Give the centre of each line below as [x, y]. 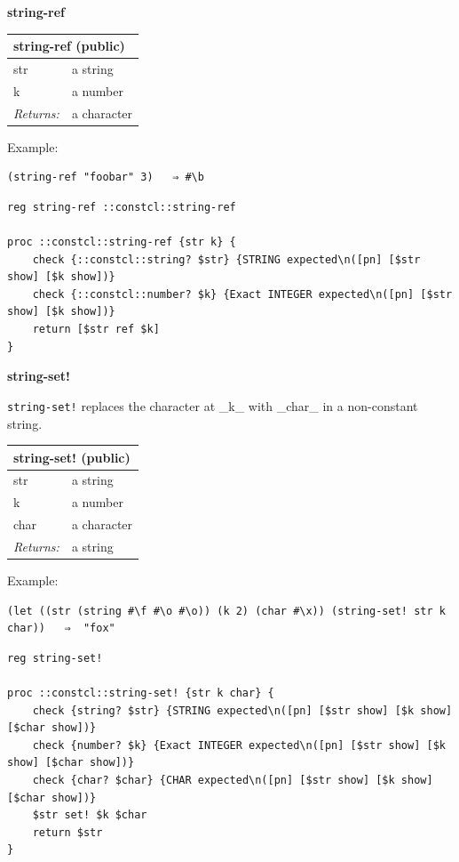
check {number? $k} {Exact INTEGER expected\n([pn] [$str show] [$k [239, 745]
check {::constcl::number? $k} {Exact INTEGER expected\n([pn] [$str [242, 294]
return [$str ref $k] [96, 330]
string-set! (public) [72, 457]
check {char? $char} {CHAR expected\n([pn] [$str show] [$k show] [233, 780]
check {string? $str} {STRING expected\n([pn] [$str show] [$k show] [242, 710]
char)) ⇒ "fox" [61, 628]
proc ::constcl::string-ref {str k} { [122, 242]
